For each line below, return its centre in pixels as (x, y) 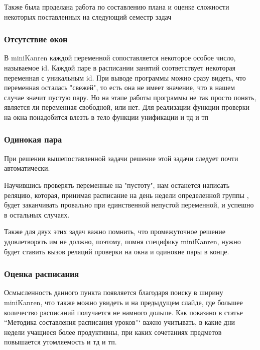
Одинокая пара (33, 139)
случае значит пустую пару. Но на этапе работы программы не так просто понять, (130, 97)
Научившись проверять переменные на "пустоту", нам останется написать (117, 185)
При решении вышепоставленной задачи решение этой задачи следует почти (121, 158)
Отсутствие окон (36, 39)
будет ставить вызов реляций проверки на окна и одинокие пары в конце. (117, 251)
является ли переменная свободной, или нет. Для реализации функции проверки (127, 107)
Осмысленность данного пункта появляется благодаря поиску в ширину (114, 292)
